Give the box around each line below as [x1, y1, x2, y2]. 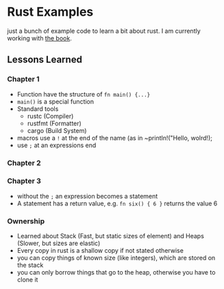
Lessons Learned [7, 54, 82, 66]
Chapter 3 [7, 176, 41, 186]
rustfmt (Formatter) [27, 119, 82, 127]
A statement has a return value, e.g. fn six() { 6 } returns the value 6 [16, 199, 218, 208]
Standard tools [16, 104, 59, 113]
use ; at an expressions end [16, 141, 97, 149]
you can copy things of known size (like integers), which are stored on [16, 254, 216, 262]
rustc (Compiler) [27, 112, 74, 120]
